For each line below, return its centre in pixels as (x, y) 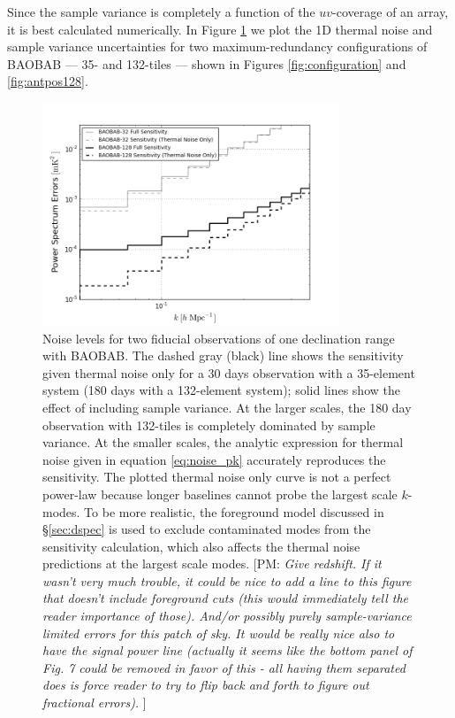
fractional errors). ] (95, 703)
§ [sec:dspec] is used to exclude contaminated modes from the (207, 529)
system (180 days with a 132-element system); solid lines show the (221, 390)
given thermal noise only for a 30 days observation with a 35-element (229, 372)
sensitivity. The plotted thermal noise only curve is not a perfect (217, 477)
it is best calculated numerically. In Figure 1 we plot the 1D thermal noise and (220, 29)
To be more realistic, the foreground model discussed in (234, 511)
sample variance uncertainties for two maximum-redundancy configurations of (217, 46)
